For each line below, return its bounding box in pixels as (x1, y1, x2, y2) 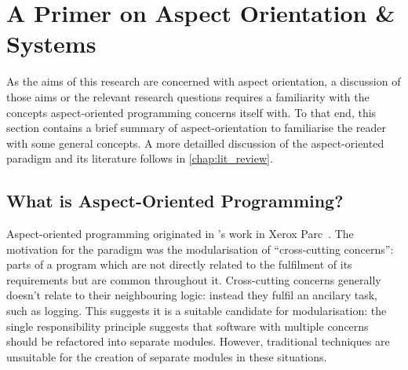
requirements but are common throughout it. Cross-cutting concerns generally (6, 271, 381, 288)
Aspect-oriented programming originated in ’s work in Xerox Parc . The (6, 225, 354, 242)
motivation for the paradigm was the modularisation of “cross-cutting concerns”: (6, 240, 394, 257)
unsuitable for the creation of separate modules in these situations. (6, 348, 327, 365)
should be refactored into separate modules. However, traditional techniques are (6, 333, 390, 350)
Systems (6, 27, 97, 60)
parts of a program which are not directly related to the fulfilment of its (6, 256, 352, 273)
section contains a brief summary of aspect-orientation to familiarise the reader (6, 119, 386, 136)
